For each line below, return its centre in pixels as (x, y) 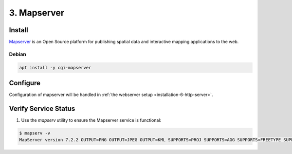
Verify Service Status (42, 108)
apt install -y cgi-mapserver (55, 67)
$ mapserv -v (35, 133)
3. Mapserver (37, 13)
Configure (25, 83)
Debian (18, 54)
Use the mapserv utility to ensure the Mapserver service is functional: (91, 120)
